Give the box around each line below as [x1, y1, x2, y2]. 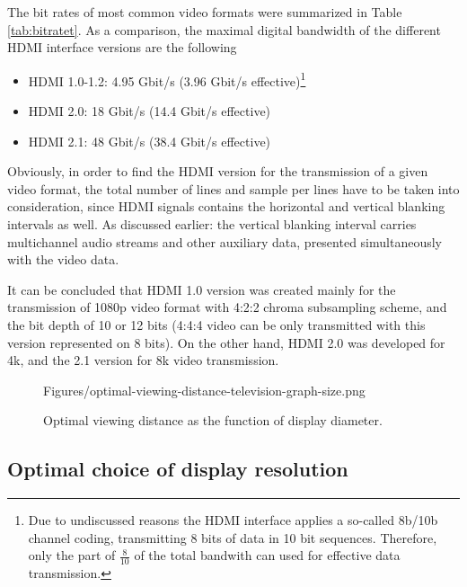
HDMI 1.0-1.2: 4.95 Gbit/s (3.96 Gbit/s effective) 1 [28, 68, 306, 90]
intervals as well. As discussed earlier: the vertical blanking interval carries [7, 215, 417, 233]
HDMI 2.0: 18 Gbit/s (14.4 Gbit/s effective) [28, 102, 271, 120]
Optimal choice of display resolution [7, 455, 348, 483]
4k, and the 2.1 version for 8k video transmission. [7, 351, 279, 369]
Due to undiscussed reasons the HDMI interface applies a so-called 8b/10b [28, 511, 438, 529]
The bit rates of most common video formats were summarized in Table [7, 3, 402, 21]
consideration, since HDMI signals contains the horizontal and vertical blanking [7, 197, 445, 216]
